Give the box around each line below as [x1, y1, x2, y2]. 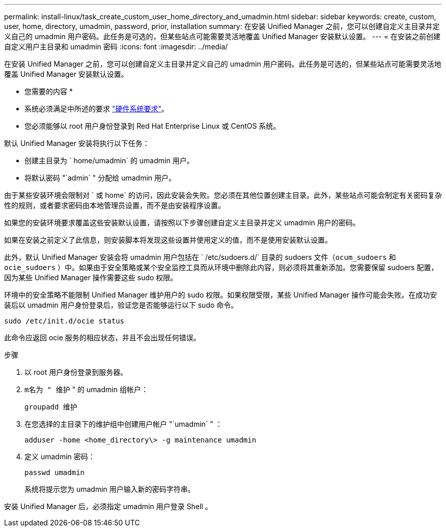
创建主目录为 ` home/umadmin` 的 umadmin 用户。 [24, 156, 194, 165]
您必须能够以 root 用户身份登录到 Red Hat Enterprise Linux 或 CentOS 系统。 [24, 122, 281, 130]
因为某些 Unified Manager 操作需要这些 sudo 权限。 [4, 273, 178, 282]
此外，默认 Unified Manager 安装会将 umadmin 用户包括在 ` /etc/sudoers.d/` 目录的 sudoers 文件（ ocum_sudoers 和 [4, 253, 396, 261]
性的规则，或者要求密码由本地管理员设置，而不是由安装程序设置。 [4, 201, 225, 210]
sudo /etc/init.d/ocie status [4, 317, 125, 325]
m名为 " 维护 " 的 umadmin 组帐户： [24, 385, 148, 394]
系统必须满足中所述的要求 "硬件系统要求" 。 [24, 104, 169, 113]
